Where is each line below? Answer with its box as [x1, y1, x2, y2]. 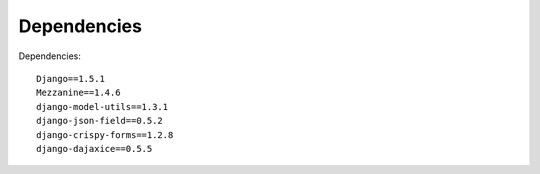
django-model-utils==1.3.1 [36, 101, 169, 112]
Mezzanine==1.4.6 [36, 87, 121, 99]
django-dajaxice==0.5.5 [36, 143, 153, 154]
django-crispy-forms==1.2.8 [36, 129, 174, 140]
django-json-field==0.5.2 [36, 115, 164, 127]
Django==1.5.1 [36, 73, 105, 84]
